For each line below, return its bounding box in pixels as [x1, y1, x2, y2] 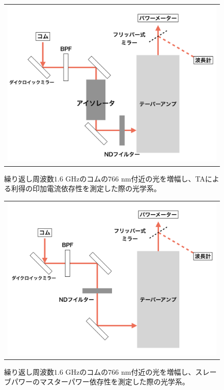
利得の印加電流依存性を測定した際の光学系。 [11, 183, 161, 194]
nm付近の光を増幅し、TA [121, 173, 205, 184]
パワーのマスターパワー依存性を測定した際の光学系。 [11, 376, 189, 387]
